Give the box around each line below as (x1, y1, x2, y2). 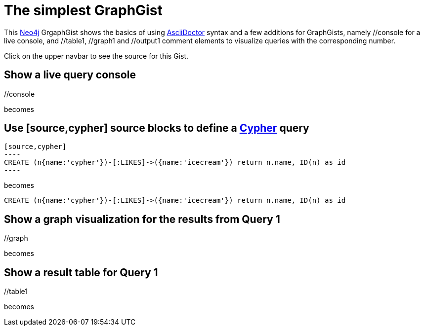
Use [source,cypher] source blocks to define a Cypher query (4, 122, 309, 135)
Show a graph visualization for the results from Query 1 (4, 213, 280, 225)
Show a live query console (4, 69, 136, 81)
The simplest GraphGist (4, 2, 163, 19)
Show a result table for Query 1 (4, 266, 158, 279)
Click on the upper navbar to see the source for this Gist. (4, 51, 188, 60)
